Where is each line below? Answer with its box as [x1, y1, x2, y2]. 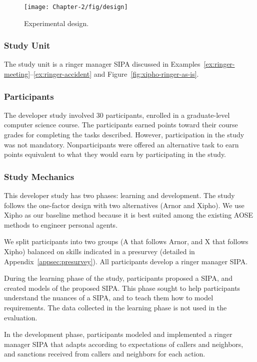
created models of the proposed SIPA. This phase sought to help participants [4, 282, 240, 293]
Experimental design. [24, 18, 89, 28]
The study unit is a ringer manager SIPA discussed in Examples [4, 59, 200, 69]
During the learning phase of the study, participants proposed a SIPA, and [4, 273, 233, 283]
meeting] [4, 69, 30, 79]
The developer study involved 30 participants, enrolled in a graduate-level [4, 109, 230, 120]
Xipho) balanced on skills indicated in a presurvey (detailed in [4, 246, 195, 257]
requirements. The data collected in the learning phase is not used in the [4, 302, 227, 312]
